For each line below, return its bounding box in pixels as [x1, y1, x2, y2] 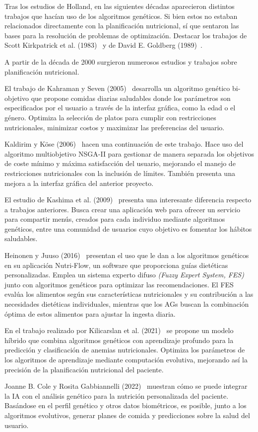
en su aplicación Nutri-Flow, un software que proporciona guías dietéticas [4, 259, 228, 270]
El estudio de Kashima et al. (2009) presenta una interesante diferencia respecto [4, 194, 252, 205]
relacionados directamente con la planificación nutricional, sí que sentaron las [4, 20, 239, 31]
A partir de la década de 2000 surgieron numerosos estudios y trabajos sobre [4, 56, 237, 67]
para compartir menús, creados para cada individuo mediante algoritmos [4, 214, 225, 224]
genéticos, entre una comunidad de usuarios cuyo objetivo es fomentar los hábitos [4, 223, 252, 234]
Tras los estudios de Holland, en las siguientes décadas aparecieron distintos [4, 1, 235, 11]
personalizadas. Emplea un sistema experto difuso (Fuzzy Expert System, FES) [4, 269, 244, 280]
